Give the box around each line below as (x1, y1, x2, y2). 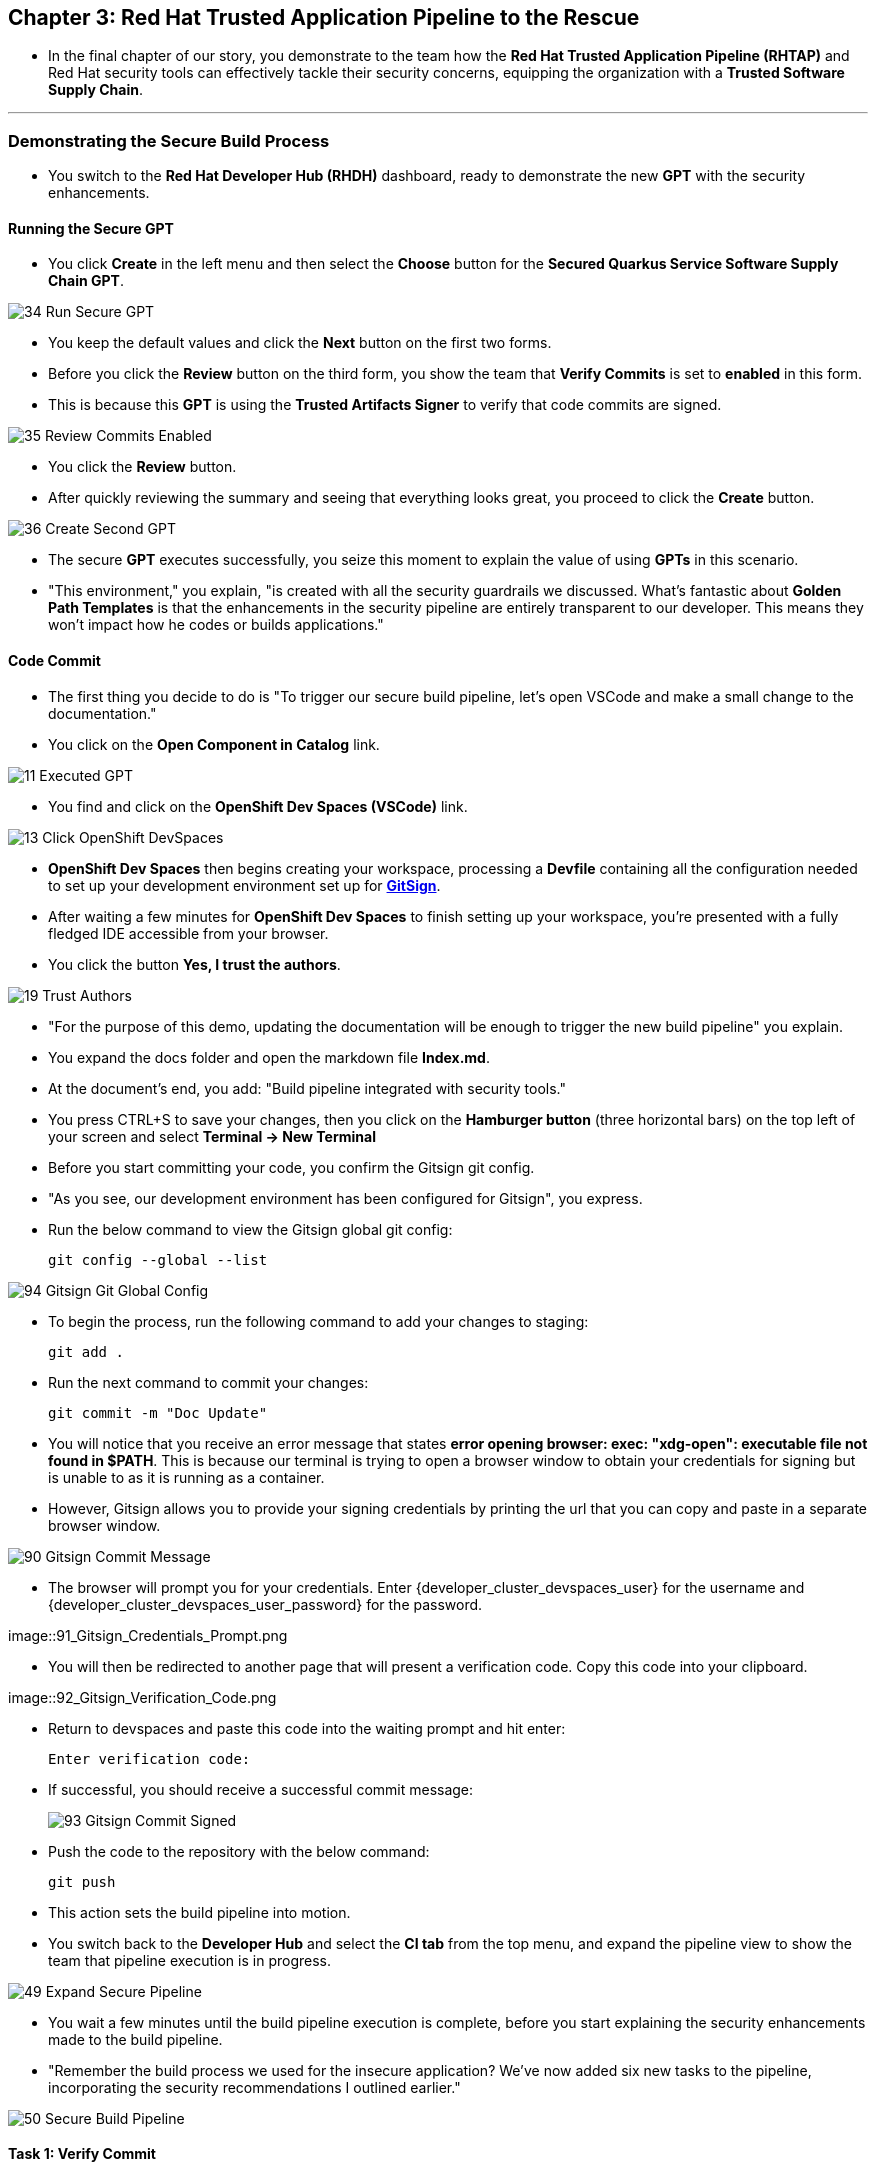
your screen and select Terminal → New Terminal (48, 1127, 376, 1145)
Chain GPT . (48, 272, 124, 290)
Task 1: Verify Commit (8, 2145, 156, 2163)
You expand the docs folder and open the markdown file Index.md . (48, 1048, 490, 1066)
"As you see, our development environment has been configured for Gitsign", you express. (48, 1189, 643, 1207)
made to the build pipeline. (48, 2030, 223, 2048)
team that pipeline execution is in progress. (48, 1951, 332, 1969)
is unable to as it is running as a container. (48, 1468, 325, 1486)
